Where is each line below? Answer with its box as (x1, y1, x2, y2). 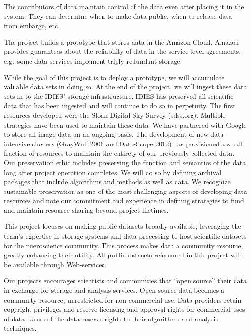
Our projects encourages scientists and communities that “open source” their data (4, 275, 247, 286)
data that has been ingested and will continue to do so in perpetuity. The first (4, 100, 236, 111)
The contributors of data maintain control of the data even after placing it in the (4, 1, 244, 11)
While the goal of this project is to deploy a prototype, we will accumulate (4, 72, 225, 82)
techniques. (4, 323, 37, 333)
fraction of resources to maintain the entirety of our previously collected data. (4, 148, 235, 158)
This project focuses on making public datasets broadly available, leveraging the (4, 221, 241, 231)
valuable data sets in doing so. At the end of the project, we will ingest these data (4, 81, 247, 92)
